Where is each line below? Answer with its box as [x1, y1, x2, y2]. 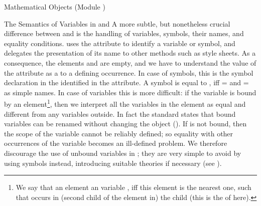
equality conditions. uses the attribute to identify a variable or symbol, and [4, 38, 235, 48]
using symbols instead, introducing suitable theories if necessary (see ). [4, 157, 222, 168]
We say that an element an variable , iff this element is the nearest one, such [16, 182, 251, 192]
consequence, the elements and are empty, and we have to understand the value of [4, 57, 256, 68]
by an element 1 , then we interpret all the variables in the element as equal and [4, 97, 246, 109]
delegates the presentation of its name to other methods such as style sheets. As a [4, 48, 256, 58]
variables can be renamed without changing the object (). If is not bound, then [4, 118, 247, 129]
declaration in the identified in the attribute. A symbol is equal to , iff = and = [4, 77, 249, 88]
